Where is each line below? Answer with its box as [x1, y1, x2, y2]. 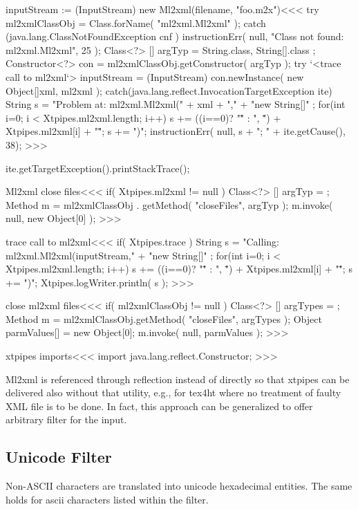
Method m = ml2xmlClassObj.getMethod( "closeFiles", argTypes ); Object [6, 311, 322, 326]
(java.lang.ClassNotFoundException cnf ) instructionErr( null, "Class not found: [6, 29, 344, 44]
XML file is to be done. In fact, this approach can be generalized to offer [6, 398, 313, 413]
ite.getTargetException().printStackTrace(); [6, 160, 190, 175]
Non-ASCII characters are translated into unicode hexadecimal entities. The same [6, 479, 352, 493]
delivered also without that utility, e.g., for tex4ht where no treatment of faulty [6, 385, 341, 400]
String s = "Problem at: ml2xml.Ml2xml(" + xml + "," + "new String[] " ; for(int [6, 97, 346, 111]
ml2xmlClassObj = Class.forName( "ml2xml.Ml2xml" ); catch [6, 15, 266, 30]
